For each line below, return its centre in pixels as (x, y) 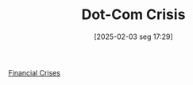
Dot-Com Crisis (133, 15)
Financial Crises (35, 72)
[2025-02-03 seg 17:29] (133, 37)
